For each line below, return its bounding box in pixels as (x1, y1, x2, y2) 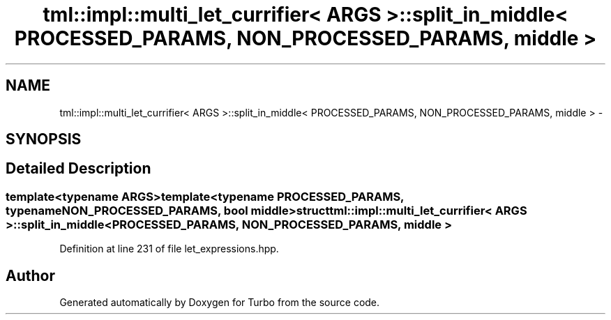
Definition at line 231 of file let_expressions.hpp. (59, 243, 279, 255)
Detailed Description (6, 160, 151, 178)
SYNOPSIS (6, 130, 82, 148)
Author (6, 266, 55, 284)
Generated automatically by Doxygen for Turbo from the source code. (59, 296, 380, 309)
